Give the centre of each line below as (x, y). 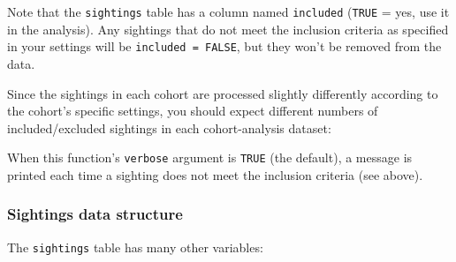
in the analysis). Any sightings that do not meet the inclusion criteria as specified (228, 29)
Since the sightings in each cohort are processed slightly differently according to (223, 93)
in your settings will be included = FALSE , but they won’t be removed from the (224, 46)
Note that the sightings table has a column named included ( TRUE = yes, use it (228, 11)
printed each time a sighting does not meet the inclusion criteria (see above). (215, 174)
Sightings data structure (95, 214)
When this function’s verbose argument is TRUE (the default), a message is (210, 157)
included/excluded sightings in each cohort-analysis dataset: (169, 127)
